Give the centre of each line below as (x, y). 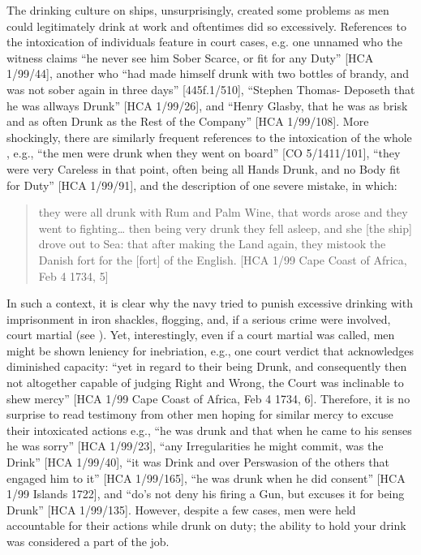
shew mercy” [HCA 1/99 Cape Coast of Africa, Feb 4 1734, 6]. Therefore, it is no (208, 398)
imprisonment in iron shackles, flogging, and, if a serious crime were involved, (199, 318)
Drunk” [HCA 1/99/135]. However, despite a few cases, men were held (181, 509)
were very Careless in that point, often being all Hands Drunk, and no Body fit (204, 168)
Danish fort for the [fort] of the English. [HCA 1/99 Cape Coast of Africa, (223, 259)
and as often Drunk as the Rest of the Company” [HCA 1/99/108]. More (188, 121)
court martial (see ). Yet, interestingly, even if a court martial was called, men (201, 335)
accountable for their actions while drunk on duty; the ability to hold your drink (206, 525)
